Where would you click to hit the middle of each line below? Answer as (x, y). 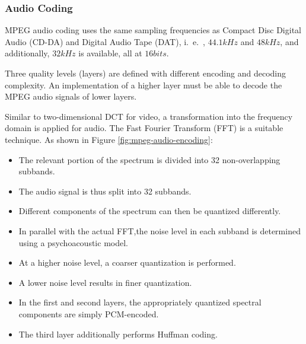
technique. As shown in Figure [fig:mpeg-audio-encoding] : (109, 139)
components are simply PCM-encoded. (89, 313)
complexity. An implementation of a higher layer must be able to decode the (144, 85)
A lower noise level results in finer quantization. (105, 282)
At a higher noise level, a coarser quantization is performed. (127, 262)
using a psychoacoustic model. (73, 242)
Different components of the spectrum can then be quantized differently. (150, 211)
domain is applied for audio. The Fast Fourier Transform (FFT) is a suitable (144, 128)
